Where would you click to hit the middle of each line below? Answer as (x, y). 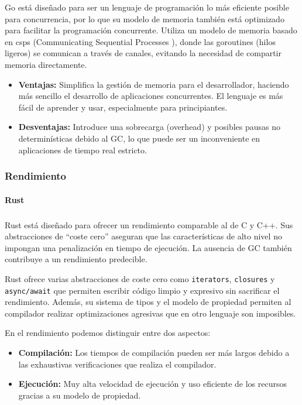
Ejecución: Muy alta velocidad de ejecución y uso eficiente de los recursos (152, 384)
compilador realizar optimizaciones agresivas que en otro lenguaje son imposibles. (150, 313)
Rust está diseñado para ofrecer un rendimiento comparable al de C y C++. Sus (149, 224)
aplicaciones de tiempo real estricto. (83, 150)
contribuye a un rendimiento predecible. (76, 259)
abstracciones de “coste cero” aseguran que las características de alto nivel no (143, 236)
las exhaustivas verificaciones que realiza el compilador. (117, 364)
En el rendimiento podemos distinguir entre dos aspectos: (108, 333)
